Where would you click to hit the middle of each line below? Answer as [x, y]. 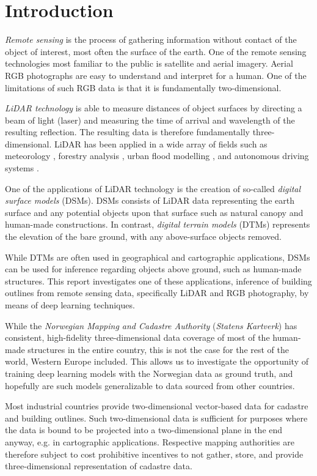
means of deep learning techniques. [70, 305]
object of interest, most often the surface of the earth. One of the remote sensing [156, 51]
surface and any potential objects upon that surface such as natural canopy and [154, 212]
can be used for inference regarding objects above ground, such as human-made [153, 269]
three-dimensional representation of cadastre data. [99, 466]
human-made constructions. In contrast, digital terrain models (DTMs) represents [158, 224]
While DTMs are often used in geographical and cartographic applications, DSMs [158, 257]
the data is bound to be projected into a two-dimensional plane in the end [144, 430]
